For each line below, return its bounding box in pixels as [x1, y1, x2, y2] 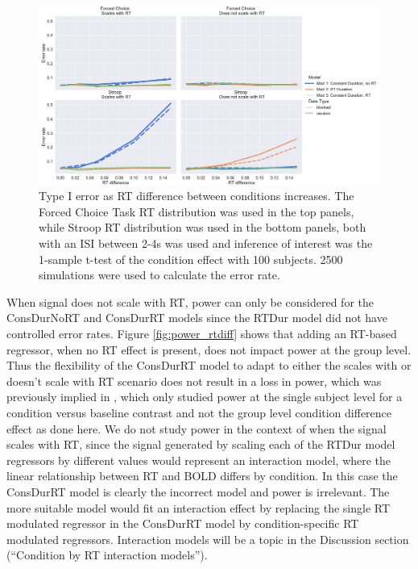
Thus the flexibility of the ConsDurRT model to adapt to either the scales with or [6, 357, 412, 374]
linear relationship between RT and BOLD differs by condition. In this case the [6, 467, 398, 484]
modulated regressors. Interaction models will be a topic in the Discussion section [6, 530, 409, 547]
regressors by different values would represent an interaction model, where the [6, 451, 391, 468]
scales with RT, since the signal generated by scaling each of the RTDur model [6, 436, 395, 453]
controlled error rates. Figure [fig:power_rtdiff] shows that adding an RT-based [6, 325, 397, 342]
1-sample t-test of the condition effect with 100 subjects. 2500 [39, 250, 343, 267]
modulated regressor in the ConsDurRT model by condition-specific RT [6, 515, 359, 532]
